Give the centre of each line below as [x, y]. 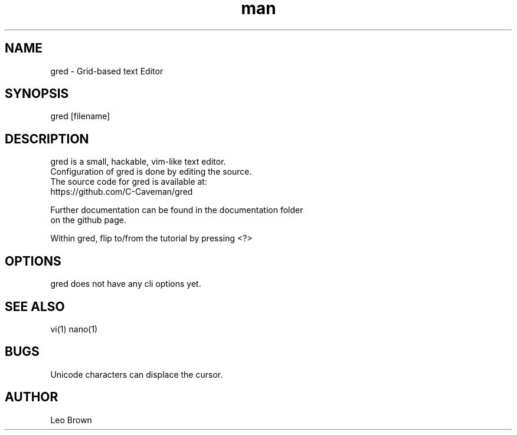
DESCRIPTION [47, 139]
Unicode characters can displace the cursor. [137, 374]
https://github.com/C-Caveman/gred [122, 192]
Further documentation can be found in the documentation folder [177, 210]
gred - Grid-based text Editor [107, 71]
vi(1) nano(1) [74, 329]
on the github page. [88, 220]
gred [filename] [80, 116]
